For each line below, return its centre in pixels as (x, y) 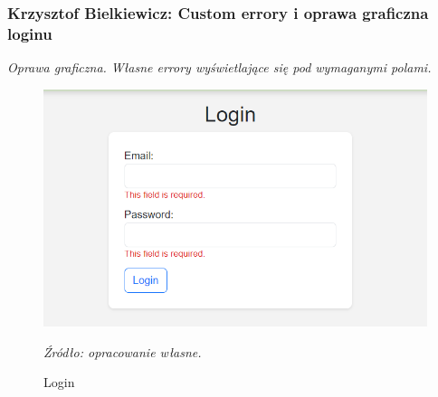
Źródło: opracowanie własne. (123, 351)
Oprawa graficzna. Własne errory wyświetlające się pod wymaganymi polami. (219, 67)
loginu (30, 33)
